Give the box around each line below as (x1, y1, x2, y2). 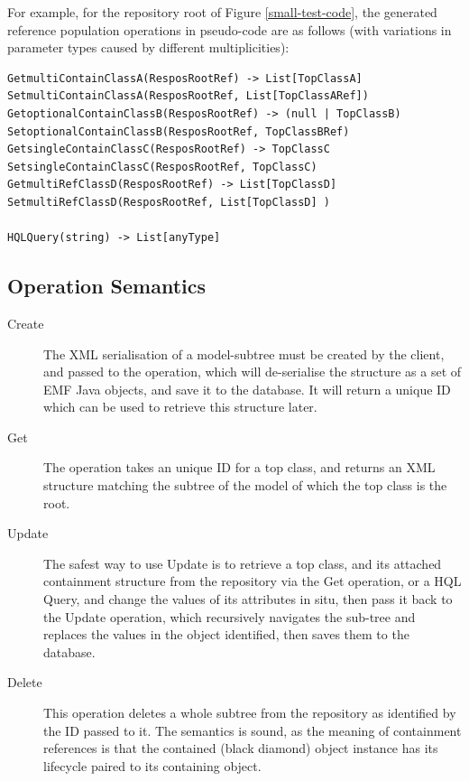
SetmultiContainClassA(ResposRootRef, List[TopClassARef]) (7, 89, 369, 103)
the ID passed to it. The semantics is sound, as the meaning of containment (43, 721, 462, 739)
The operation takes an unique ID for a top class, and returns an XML (43, 458, 436, 477)
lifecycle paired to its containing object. (43, 756, 262, 775)
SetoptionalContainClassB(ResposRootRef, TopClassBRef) (7, 125, 350, 138)
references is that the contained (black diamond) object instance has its (43, 739, 438, 758)
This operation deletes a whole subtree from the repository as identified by (43, 703, 456, 722)
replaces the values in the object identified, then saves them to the (43, 625, 409, 644)
